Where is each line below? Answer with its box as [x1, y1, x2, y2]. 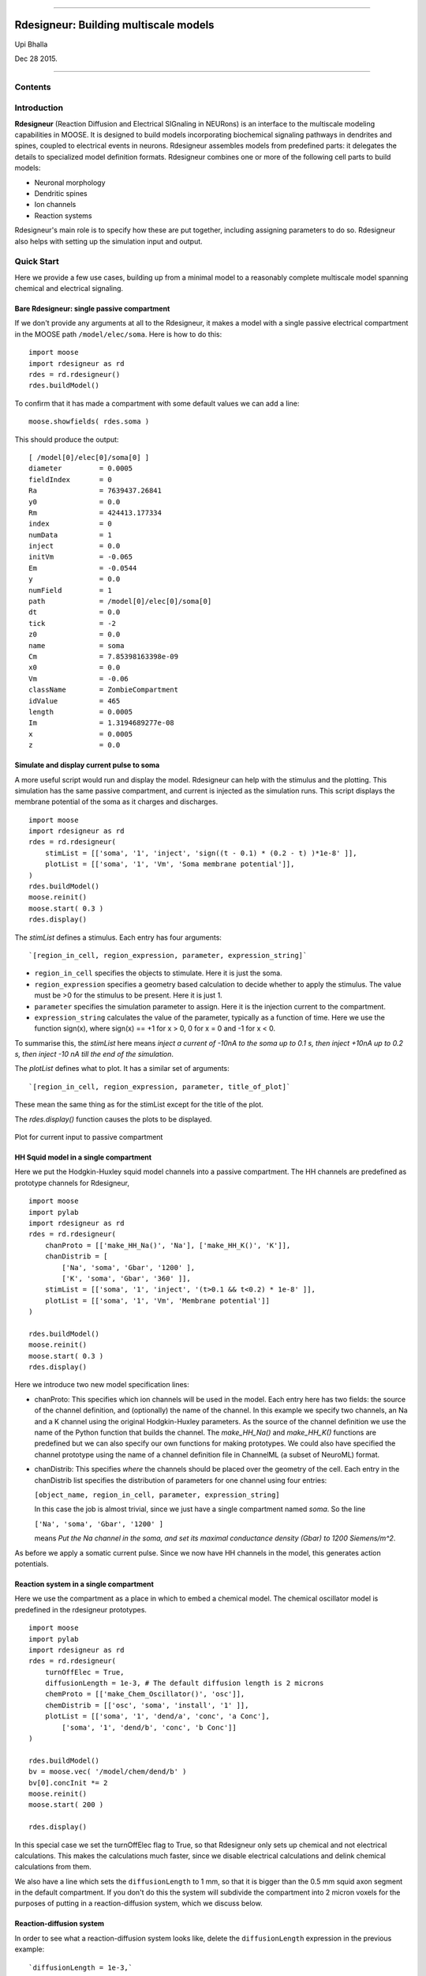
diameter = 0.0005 [28, 464, 133, 473]
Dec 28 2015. [14, 54, 58, 63]
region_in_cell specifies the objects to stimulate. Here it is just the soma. [34, 968, 283, 978]
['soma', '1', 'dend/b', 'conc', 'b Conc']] [62, 1723, 237, 1732]
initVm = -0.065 [28, 552, 133, 561]
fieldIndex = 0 [28, 475, 112, 484]
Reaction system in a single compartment [14, 1579, 154, 1589]
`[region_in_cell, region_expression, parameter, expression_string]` [28, 951, 308, 960]
